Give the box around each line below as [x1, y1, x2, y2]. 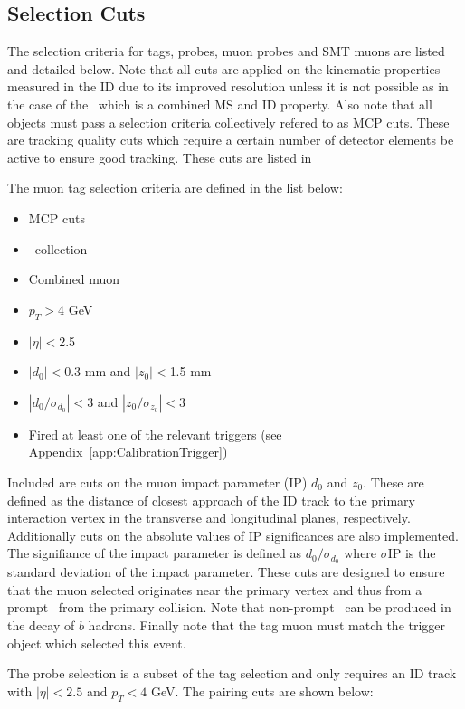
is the [404, 544, 436, 562]
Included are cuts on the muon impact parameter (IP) [7, 472, 308, 491]
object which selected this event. [7, 633, 186, 652]
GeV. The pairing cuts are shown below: [151, 681, 374, 700]
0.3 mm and [64, 362, 131, 381]
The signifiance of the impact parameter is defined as [7, 544, 302, 562]
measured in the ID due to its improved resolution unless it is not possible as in [7, 77, 449, 96]
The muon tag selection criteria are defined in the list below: [7, 178, 343, 197]
